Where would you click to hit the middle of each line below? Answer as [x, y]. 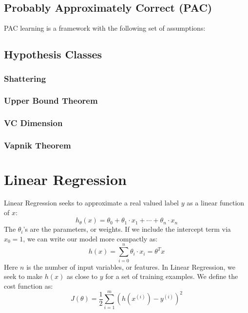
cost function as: [29, 285]
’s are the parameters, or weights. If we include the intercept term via [127, 229]
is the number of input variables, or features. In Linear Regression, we [131, 267]
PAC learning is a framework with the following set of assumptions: [105, 28]
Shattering [25, 78]
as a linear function [216, 203]
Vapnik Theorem [38, 145]
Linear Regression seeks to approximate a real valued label [91, 203]
